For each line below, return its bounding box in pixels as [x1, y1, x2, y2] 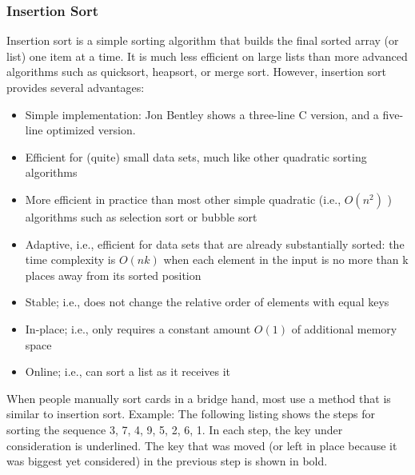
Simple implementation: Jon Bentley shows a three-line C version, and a [25, 106, 379, 122]
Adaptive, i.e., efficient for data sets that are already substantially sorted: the [25, 235, 405, 252]
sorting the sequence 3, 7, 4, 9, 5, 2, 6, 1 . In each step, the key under [6, 421, 343, 437]
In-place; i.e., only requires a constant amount [25, 320, 251, 337]
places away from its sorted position [25, 266, 202, 283]
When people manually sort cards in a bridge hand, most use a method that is [6, 389, 391, 406]
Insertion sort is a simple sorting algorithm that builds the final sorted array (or [6, 32, 399, 49]
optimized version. [46, 122, 136, 138]
